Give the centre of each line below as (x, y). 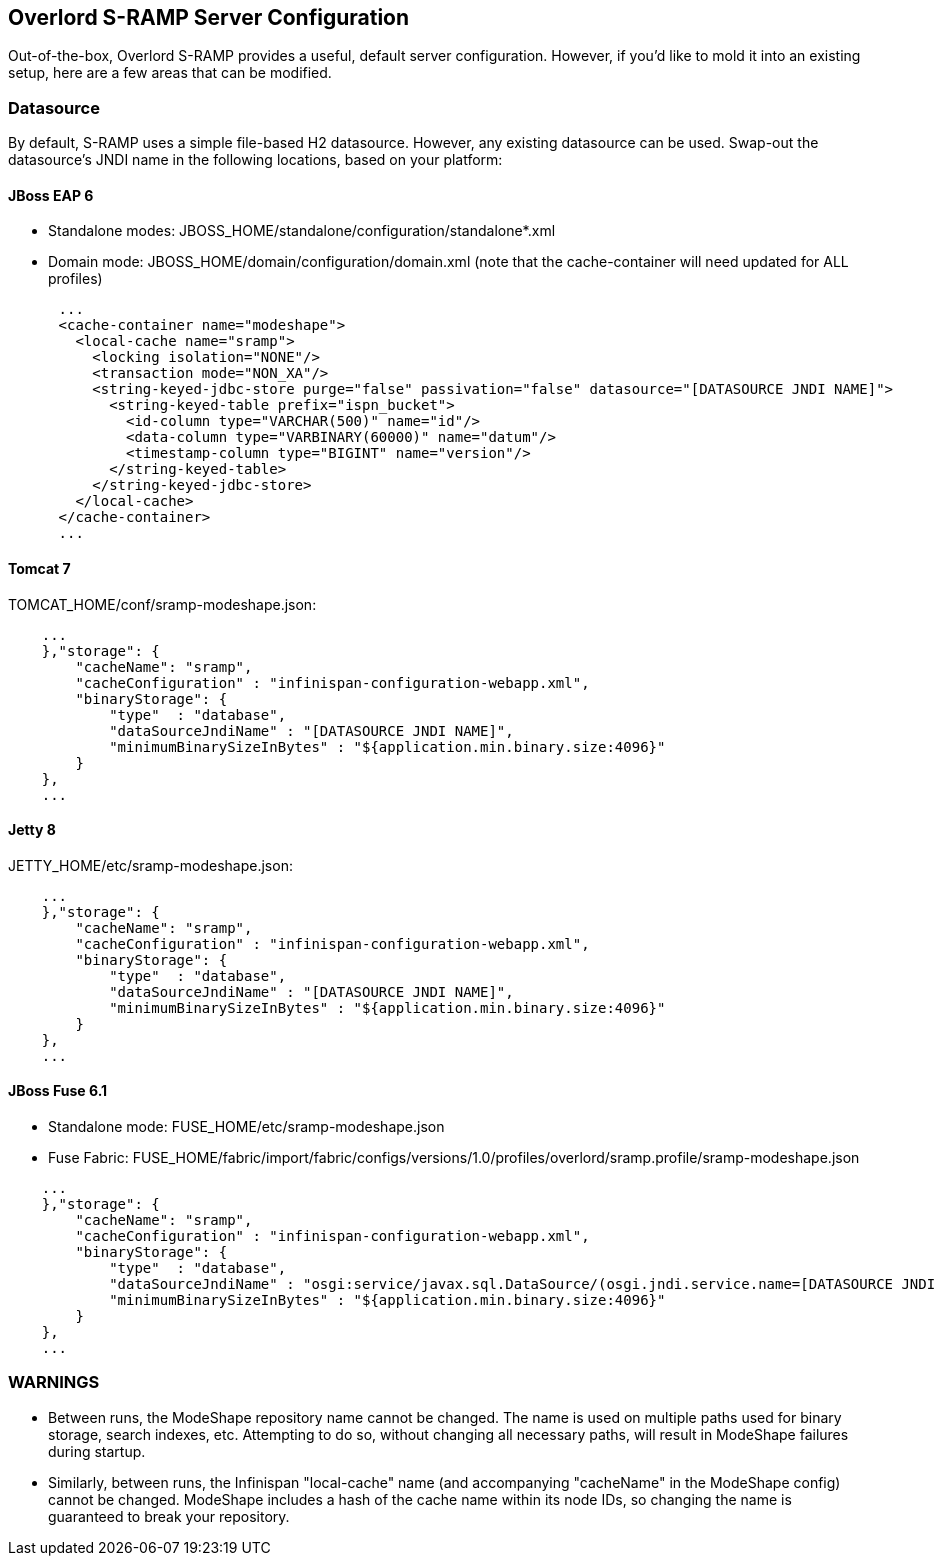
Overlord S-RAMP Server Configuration (209, 17)
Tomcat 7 (39, 568)
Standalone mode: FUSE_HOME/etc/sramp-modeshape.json (246, 1127)
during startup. (97, 1451)
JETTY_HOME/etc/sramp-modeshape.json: (150, 865)
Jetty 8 (32, 830)
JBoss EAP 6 (51, 195)
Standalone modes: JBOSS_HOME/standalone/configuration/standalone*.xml (302, 231)
